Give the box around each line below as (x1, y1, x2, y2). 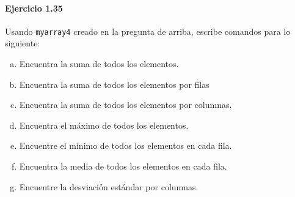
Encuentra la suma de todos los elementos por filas (19, 77, 209, 90)
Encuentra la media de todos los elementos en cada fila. (19, 160, 227, 173)
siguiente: (5, 37, 40, 49)
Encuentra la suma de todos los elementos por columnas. (19, 98, 232, 111)
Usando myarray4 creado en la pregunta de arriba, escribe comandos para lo (5, 24, 291, 37)
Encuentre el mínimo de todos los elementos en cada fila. (19, 139, 232, 152)
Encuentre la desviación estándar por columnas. (19, 180, 198, 193)
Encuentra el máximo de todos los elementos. (19, 118, 189, 131)
